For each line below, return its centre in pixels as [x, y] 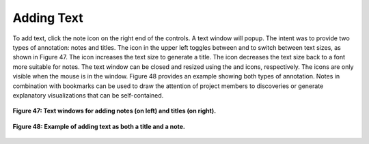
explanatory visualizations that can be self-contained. [88, 95]
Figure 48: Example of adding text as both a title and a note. [99, 126]
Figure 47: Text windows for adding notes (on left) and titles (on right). [114, 111]
